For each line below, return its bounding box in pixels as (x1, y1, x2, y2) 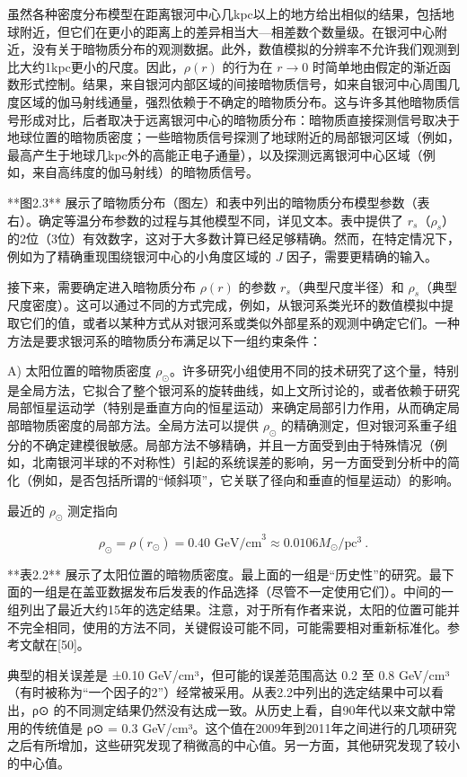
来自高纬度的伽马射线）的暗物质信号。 (31, 163, 259, 181)
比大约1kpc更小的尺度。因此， (7, 57, 184, 75)
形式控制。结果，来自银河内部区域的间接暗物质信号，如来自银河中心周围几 (19, 75, 460, 93)
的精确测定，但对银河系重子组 (280, 416, 457, 435)
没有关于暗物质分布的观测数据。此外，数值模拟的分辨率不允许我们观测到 (31, 40, 460, 58)
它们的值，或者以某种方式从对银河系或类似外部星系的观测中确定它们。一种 (19, 313, 460, 331)
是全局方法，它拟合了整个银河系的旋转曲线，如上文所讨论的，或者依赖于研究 (7, 380, 460, 399)
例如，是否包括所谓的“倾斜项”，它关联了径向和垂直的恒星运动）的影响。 (31, 471, 460, 490)
